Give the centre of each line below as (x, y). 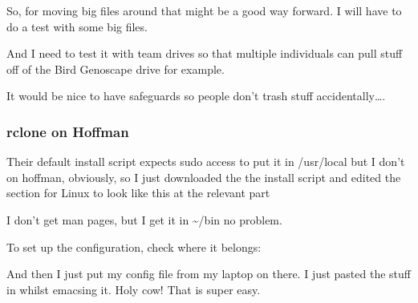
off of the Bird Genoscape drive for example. (116, 69)
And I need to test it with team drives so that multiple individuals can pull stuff (205, 53)
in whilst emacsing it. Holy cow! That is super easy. (134, 289)
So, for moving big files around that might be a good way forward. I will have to (204, 10)
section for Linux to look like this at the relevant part (138, 193)
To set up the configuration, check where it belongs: (134, 246)
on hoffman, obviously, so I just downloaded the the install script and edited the (204, 177)
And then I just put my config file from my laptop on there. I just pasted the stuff (209, 274)
